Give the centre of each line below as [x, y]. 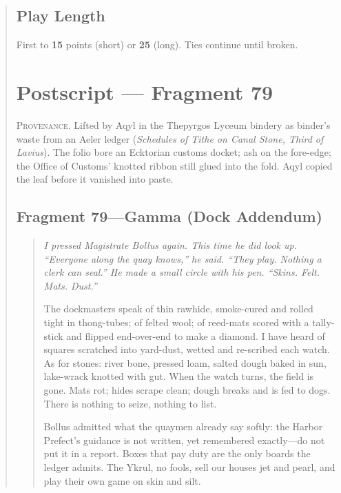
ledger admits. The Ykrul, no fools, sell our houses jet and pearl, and [189, 467]
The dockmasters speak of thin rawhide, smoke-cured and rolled [178, 309]
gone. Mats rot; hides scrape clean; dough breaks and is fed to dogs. [187, 390]
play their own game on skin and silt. [122, 480]
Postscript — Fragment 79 [145, 91]
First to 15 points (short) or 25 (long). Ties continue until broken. [157, 44]
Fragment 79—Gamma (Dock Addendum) [169, 216]
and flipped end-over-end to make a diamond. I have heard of [196, 335]
